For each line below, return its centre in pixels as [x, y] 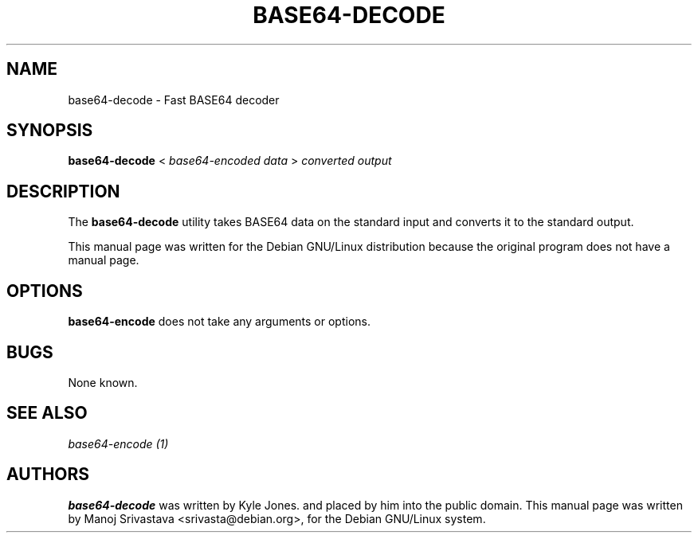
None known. [103, 382]
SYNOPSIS [50, 131]
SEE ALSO [47, 413]
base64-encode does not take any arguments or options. [219, 322]
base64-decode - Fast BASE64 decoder [174, 100]
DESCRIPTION [63, 191]
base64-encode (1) [118, 443]
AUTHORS [48, 475]
